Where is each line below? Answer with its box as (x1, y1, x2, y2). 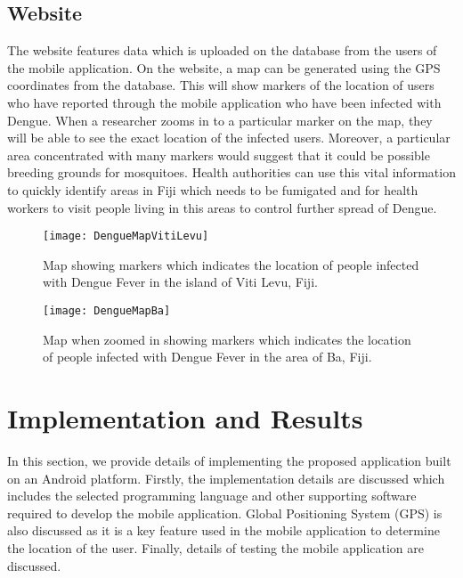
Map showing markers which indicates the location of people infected (43, 255, 419, 273)
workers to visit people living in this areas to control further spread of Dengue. (7, 198, 437, 216)
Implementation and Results (7, 400, 363, 436)
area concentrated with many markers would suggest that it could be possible (7, 145, 430, 164)
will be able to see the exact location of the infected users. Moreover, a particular (7, 128, 451, 147)
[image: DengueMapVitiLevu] (43, 230, 209, 243)
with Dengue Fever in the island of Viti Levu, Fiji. (43, 273, 318, 291)
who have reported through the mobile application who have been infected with (7, 93, 442, 111)
